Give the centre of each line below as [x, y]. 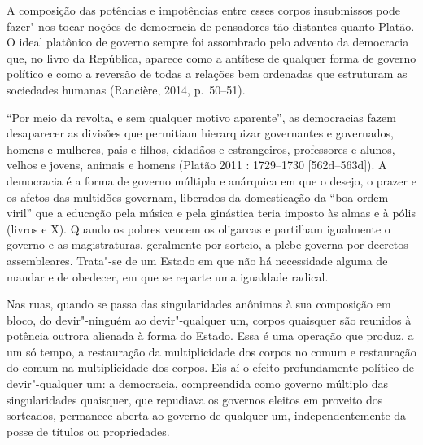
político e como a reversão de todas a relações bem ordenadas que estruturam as [207, 74]
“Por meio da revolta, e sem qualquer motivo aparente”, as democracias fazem [201, 117]
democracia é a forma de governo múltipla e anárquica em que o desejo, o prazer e [211, 180]
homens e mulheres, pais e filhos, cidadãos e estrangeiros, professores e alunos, [201, 148]
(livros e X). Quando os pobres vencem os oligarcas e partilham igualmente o [198, 228]
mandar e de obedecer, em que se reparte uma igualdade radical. [168, 276]
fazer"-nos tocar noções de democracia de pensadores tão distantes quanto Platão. [211, 26]
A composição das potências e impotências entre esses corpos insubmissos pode [203, 10]
